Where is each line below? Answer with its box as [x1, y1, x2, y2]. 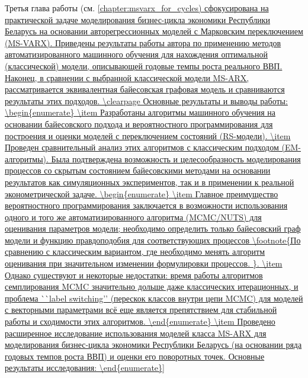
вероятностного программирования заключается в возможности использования [5, 199, 288, 212]
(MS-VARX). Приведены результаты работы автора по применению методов [5, 36, 281, 49]
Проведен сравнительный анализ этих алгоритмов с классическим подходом [5, 141, 279, 153]
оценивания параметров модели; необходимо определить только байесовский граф [5, 222, 301, 235]
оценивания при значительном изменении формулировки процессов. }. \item [5, 257, 283, 270]
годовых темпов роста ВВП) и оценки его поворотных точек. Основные [5, 350, 265, 362]
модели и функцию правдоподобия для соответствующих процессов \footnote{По [5, 233, 301, 246]
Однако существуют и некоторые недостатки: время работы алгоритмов [5, 268, 263, 281]
